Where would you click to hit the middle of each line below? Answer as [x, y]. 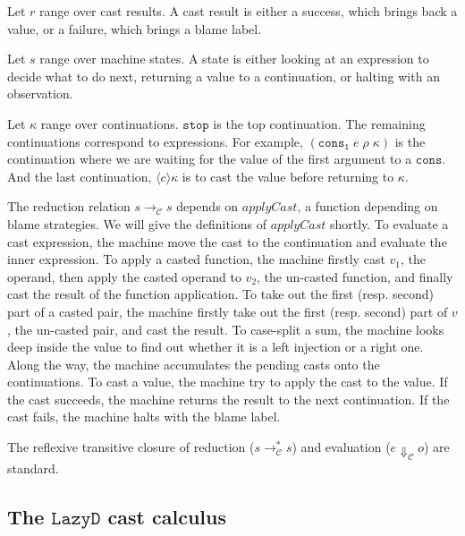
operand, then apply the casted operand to [124, 276]
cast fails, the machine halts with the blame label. [144, 417]
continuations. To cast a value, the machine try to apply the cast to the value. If [228, 382]
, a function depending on [368, 206]
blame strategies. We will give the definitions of [137, 223]
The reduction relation [69, 206]
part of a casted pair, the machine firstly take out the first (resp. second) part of [228, 311]
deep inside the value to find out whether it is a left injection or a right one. [216, 347]
